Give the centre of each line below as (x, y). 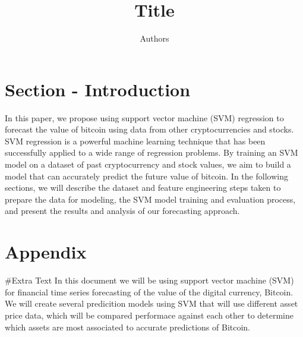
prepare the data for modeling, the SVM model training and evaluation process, (150, 199)
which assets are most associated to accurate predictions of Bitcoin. (128, 327)
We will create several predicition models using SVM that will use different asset (151, 303)
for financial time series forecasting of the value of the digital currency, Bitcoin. (149, 292)
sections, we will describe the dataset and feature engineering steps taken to (143, 188)
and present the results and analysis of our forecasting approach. (122, 211)
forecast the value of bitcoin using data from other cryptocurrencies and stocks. (149, 129)
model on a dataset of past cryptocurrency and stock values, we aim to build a (148, 164)
